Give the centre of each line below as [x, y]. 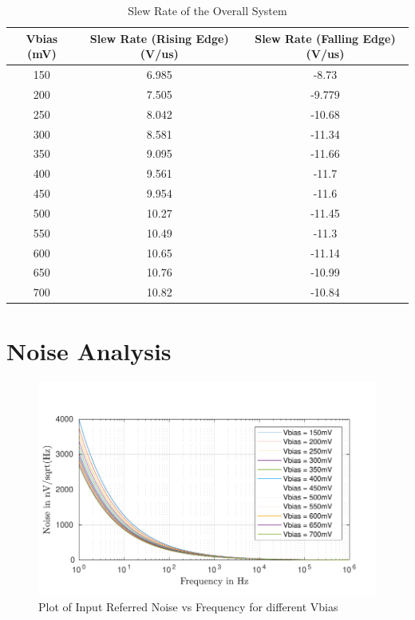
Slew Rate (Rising [141, 38]
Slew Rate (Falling [307, 38]
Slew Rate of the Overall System [207, 10]
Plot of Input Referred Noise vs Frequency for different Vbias [188, 606]
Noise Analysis [89, 350]
